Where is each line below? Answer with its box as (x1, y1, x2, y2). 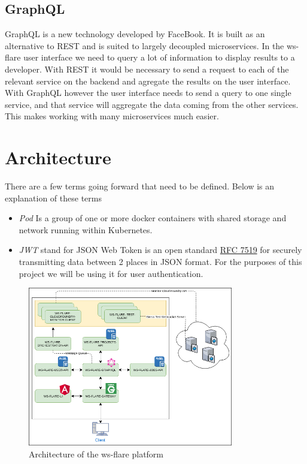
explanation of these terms (5, 191, 102, 204)
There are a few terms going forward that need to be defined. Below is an (5, 180, 275, 192)
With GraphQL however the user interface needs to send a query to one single (5, 86, 291, 99)
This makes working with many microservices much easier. (5, 110, 219, 122)
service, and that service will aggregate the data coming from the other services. (5, 98, 299, 110)
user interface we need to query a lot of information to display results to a (23, 51, 295, 64)
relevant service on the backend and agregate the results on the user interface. (5, 74, 291, 87)
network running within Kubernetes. (19, 223, 153, 236)
